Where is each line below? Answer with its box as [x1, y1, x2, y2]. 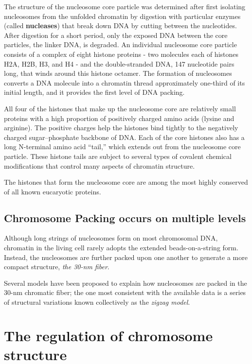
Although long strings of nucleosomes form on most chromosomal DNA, [4, 233, 218, 243]
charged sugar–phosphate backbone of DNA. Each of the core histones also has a [4, 132, 245, 142]
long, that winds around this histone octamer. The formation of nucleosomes [4, 68, 232, 78]
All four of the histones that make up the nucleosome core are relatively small [4, 103, 236, 113]
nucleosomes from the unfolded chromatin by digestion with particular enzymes [4, 11, 241, 21]
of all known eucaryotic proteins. [4, 186, 101, 196]
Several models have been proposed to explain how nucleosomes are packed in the [4, 277, 247, 288]
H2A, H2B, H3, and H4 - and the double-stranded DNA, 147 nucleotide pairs [4, 58, 234, 69]
